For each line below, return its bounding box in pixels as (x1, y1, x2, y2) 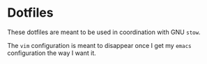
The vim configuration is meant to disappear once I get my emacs (7, 41, 192, 49)
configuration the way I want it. (7, 49, 96, 57)
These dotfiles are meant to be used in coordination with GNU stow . (7, 28, 201, 36)
